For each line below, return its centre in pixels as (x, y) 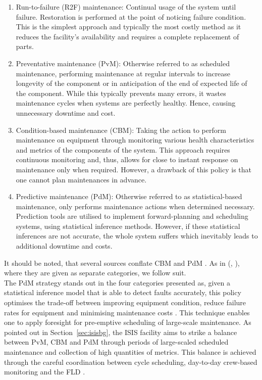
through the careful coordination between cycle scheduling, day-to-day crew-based (131, 362)
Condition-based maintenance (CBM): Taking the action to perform (121, 130)
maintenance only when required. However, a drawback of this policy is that (134, 169)
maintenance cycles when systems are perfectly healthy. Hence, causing (126, 103)
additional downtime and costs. (64, 246)
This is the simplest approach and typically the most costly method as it (128, 27)
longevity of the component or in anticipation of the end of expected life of (132, 83)
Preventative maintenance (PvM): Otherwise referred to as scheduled (123, 63)
